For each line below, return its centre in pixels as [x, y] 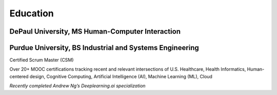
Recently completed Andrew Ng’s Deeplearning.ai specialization [77, 86]
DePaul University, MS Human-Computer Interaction [95, 31]
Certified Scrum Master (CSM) [42, 60]
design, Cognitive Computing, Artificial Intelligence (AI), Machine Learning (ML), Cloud [121, 76]
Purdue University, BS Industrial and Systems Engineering [104, 48]
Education [32, 13]
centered [19, 76]
